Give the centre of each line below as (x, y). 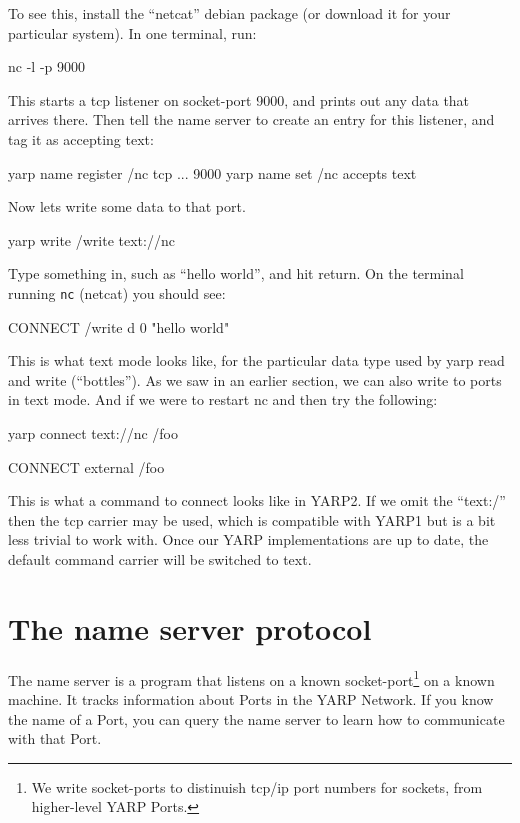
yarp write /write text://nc (91, 239)
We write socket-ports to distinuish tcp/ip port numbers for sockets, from (257, 786)
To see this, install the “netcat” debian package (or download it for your (229, 13)
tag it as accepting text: (81, 138)
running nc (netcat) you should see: (117, 292)
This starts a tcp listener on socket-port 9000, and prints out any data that (239, 99)
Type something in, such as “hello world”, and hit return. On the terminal (236, 273)
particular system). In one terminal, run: (132, 32)
